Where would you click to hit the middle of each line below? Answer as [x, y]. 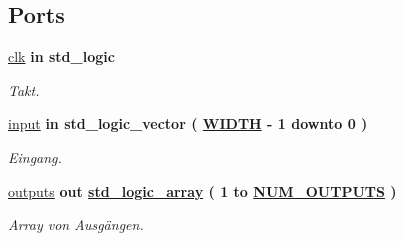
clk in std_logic [61, 56]
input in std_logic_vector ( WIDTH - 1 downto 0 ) [188, 123]
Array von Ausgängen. [76, 224]
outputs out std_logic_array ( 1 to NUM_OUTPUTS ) [202, 190]
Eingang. [35, 156]
